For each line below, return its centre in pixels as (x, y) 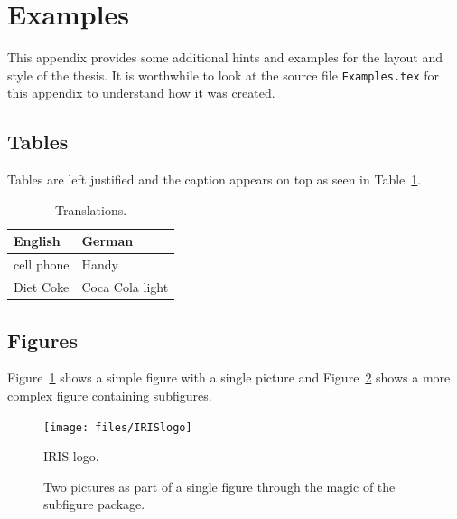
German (107, 241)
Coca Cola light (125, 287)
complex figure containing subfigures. (110, 395)
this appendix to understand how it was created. (141, 93)
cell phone (42, 264)
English (37, 241)
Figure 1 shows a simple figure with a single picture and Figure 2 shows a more (229, 377)
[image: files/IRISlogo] (118, 427)
